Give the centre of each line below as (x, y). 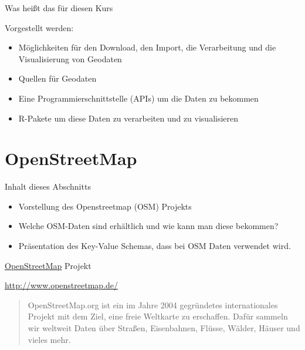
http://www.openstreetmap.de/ (62, 285)
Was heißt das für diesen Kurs (59, 8)
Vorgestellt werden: (39, 27)
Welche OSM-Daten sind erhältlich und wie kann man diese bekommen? (148, 226)
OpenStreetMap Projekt (48, 265)
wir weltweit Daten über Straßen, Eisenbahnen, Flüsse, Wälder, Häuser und (164, 328)
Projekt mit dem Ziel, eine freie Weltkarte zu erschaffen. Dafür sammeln (158, 316)
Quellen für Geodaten (57, 78)
